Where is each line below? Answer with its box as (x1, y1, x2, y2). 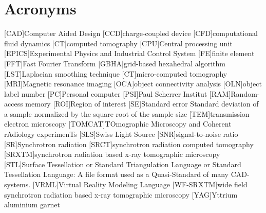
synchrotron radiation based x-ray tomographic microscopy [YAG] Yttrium (4, 189, 238, 200)
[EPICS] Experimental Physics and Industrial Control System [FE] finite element (4, 48, 255, 59)
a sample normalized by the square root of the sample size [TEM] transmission (4, 108, 250, 119)
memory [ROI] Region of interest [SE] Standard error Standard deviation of (25, 98, 259, 109)
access (4, 98, 23, 109)
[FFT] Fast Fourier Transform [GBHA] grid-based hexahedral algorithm (4, 58, 226, 68)
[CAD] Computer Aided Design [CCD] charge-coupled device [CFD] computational (4, 28, 258, 39)
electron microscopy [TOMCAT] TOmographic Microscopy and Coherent (4, 118, 232, 129)
